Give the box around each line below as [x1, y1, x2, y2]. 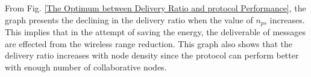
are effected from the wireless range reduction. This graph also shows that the [5, 37, 293, 50]
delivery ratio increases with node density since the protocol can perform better [5, 49, 299, 61]
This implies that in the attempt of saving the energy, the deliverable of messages [5, 26, 306, 38]
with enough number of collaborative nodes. [5, 60, 167, 73]
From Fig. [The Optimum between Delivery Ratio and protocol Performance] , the [5, 2, 306, 14]
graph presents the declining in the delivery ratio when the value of [5, 13, 253, 26]
